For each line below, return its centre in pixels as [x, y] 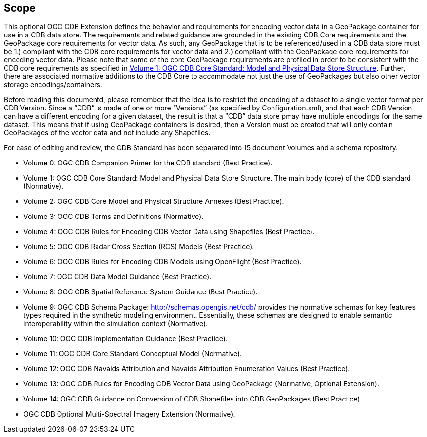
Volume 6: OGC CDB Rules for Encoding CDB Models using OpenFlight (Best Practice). [163, 262]
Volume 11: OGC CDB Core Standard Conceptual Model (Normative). [133, 354]
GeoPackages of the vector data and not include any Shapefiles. [107, 133]
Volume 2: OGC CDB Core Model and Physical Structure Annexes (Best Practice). [154, 201]
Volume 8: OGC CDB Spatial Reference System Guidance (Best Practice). [141, 292]
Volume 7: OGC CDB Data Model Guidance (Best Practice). [117, 277]
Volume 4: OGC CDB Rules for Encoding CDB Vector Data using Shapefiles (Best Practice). [169, 232]
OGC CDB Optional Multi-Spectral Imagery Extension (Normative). [129, 414]
